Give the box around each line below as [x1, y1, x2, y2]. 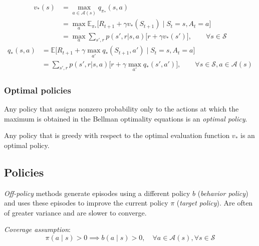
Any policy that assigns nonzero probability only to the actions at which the [4, 103, 239, 114]
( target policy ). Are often [176, 197, 253, 208]
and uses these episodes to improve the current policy [4, 197, 168, 208]
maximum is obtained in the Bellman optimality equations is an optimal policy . [4, 113, 247, 123]
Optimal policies [4, 83, 71, 96]
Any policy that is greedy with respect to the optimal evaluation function [4, 130, 230, 140]
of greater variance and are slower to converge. [4, 207, 147, 217]
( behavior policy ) [197, 187, 248, 198]
